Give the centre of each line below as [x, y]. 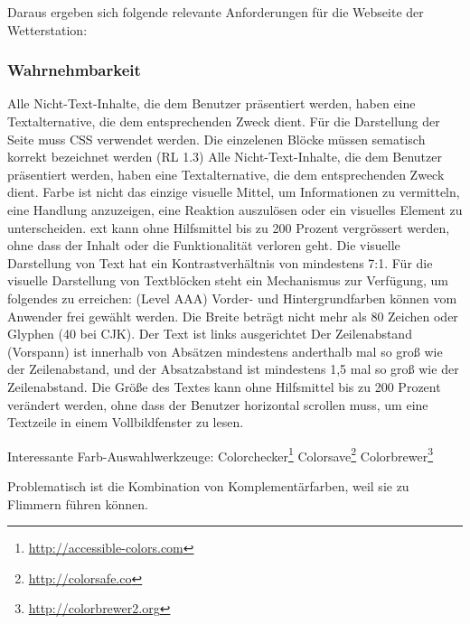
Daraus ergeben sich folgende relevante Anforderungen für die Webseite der [216, 12]
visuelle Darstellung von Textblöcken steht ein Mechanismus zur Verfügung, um [228, 280]
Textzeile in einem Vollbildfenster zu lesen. [126, 422]
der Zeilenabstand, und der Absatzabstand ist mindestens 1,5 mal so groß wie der [233, 369]
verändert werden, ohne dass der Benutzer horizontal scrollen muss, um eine [218, 404]
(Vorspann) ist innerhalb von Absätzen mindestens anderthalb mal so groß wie [225, 351]
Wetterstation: [47, 29]
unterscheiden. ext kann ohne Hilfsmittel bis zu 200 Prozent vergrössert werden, [229, 227]
